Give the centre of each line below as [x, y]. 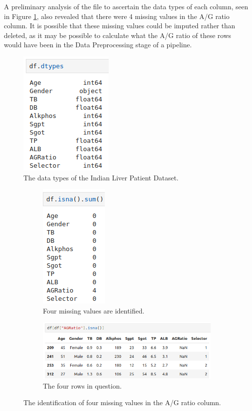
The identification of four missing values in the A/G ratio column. [122, 402]
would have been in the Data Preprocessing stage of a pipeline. [98, 45]
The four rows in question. [82, 386]
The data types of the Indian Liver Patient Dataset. [101, 177]
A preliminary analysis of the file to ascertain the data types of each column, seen [126, 6]
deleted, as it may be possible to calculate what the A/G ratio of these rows [118, 35]
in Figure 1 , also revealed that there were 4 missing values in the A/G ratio [117, 16]
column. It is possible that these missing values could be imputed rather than [120, 26]
